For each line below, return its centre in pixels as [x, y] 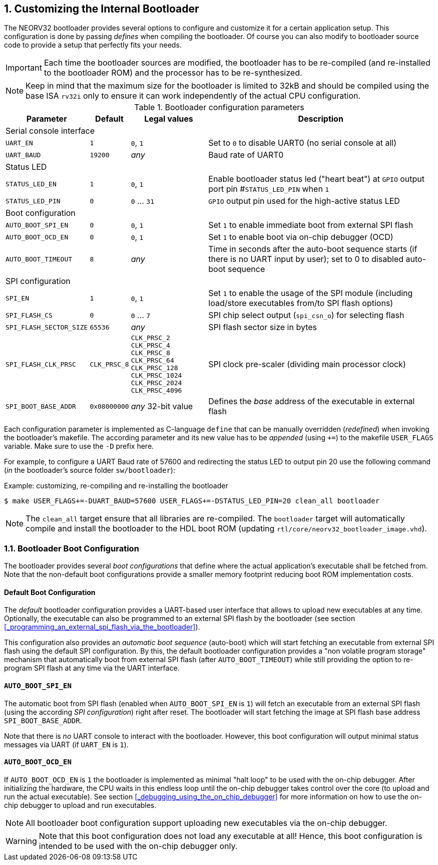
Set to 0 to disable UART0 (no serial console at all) [302, 143]
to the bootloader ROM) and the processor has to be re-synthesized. [173, 73]
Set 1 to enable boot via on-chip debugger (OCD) [301, 237]
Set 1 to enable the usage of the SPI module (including [311, 293]
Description [321, 119]
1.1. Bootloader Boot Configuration [72, 548]
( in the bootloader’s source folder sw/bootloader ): [90, 470]
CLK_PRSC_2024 [156, 383]
